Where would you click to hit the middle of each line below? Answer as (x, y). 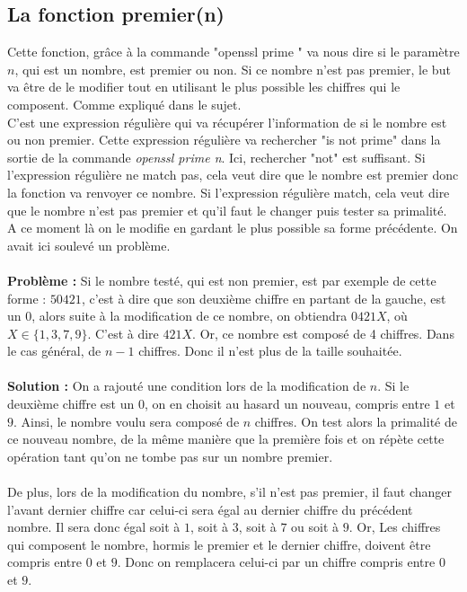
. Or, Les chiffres (395, 527)
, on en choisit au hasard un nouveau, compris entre (287, 404)
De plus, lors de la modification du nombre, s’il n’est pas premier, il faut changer (230, 492)
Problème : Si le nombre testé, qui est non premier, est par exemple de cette (222, 280)
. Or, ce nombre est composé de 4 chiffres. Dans (323, 333)
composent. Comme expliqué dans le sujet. (124, 104)
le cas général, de (54, 351)
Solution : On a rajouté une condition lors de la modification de (187, 386)
